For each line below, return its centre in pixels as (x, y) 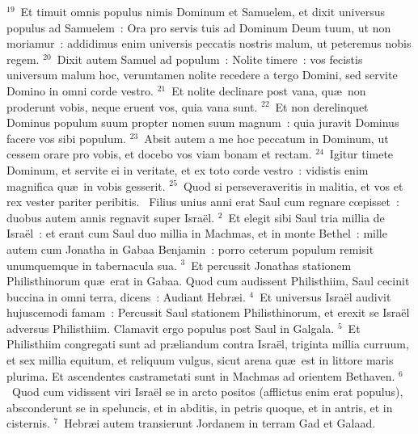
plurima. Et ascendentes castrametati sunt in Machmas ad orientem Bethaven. (201, 375)
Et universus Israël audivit (325, 296)
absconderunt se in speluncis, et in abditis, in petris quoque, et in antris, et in (200, 407)
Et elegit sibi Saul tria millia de (306, 217)
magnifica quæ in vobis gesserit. (86, 185)
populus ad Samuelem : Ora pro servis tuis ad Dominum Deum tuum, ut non (199, 27)
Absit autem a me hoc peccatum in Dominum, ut (266, 138)
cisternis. (28, 423)
